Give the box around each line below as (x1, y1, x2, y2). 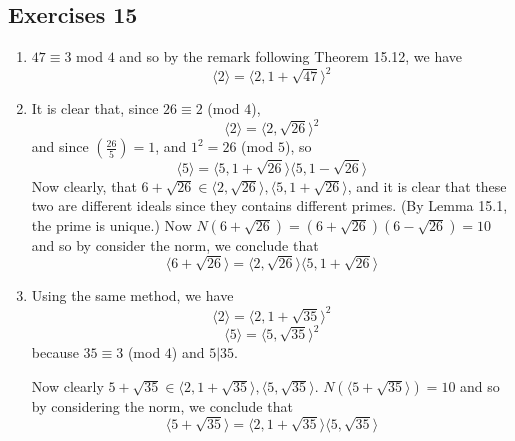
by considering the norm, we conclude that (31, 395, 293, 416)
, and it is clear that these (347, 175, 507, 196)
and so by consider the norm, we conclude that (31, 234, 319, 255)
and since (31, 136, 89, 157)
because (31, 342, 79, 363)
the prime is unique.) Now (31, 214, 192, 235)
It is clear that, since (31, 98, 159, 119)
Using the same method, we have (31, 285, 234, 306)
